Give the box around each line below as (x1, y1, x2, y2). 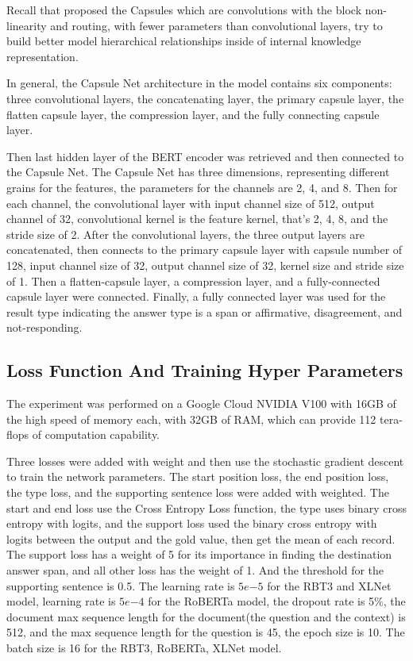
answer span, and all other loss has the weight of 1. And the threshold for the (6, 562, 384, 578)
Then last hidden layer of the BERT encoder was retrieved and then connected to (6, 148, 404, 164)
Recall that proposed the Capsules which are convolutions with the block (6, 2, 362, 17)
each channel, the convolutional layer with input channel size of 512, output (6, 194, 375, 211)
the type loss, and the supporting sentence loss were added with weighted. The (6, 484, 389, 501)
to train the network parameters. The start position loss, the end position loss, (6, 468, 389, 485)
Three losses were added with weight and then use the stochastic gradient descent (6, 452, 404, 469)
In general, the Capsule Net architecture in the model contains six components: (6, 75, 392, 91)
